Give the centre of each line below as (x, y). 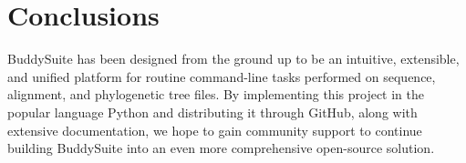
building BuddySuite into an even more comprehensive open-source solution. (221, 148)
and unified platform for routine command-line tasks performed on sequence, (222, 76)
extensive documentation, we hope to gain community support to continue (215, 130)
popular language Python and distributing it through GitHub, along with (212, 112)
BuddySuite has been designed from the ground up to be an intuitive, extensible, (233, 59)
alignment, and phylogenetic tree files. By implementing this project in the (216, 94)
